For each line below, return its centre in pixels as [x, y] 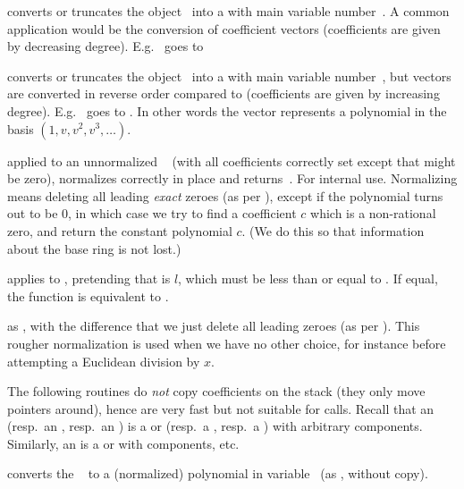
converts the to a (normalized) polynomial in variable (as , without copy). [218, 473]
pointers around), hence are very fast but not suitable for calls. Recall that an [221, 408]
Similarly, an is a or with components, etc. [123, 443]
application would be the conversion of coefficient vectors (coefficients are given [224, 28]
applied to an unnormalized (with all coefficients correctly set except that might [232, 160]
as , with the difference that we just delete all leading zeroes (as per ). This [214, 326]
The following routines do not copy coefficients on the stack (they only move [216, 391]
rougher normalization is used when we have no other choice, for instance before [227, 343]
